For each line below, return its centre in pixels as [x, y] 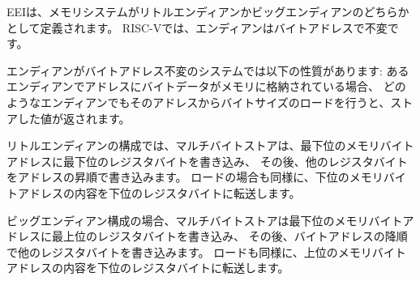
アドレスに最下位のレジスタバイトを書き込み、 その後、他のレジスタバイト [207, 161]
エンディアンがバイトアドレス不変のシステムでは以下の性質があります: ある [208, 70]
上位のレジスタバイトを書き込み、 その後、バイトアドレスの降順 [235, 236]
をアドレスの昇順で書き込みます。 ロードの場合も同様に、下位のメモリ [195, 177]
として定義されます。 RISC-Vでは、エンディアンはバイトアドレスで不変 [197, 27]
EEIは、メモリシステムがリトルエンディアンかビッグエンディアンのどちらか [208, 11]
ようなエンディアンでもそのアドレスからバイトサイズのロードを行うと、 [199, 102]
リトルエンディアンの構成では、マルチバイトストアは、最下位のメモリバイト [210, 145]
